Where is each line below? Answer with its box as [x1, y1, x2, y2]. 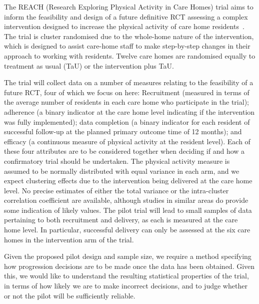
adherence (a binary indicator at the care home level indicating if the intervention [4, 106, 255, 117]
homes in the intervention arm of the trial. [4, 234, 134, 244]
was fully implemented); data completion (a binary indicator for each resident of [4, 116, 250, 127]
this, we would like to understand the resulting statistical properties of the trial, [4, 270, 249, 281]
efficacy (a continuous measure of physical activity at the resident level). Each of [4, 136, 250, 146]
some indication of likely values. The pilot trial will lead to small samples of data [4, 204, 252, 215]
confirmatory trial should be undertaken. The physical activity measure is [4, 155, 230, 166]
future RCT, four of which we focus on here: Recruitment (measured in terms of [4, 87, 249, 97]
